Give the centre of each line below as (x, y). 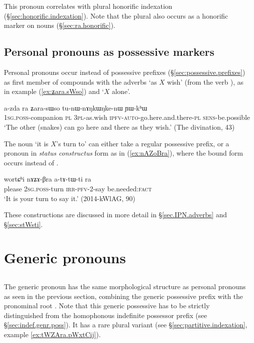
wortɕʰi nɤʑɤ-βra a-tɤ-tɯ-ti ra (48, 179)
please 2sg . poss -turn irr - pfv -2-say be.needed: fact (78, 188)
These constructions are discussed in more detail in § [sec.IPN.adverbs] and (116, 215)
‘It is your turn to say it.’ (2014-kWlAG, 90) (70, 198)
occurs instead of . (31, 162)
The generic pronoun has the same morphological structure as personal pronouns (125, 286)
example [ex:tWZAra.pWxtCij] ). (53, 334)
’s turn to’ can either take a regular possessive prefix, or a (143, 143)
